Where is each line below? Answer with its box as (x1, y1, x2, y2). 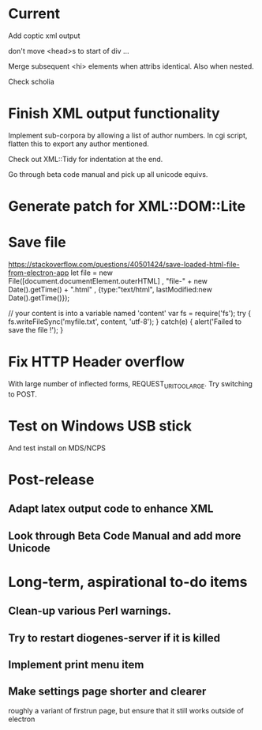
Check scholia (8, 77, 54, 86)
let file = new (70, 268, 113, 277)
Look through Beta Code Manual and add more (8, 529, 241, 542)
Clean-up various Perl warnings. (8, 604, 171, 618)
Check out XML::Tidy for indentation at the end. (8, 154, 163, 164)
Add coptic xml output (8, 31, 80, 40)
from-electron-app (8, 268, 69, 277)
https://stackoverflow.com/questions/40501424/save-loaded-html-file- (8, 260, 240, 269)
